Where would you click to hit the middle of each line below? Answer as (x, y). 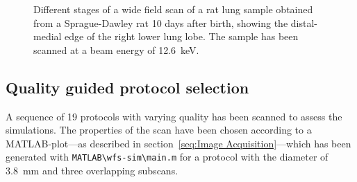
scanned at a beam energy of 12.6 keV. (116, 49)
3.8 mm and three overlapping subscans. (92, 171)
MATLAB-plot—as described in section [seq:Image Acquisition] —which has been (178, 143)
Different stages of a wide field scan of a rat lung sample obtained (173, 9)
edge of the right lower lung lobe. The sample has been (182, 36)
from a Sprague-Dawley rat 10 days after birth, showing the (161, 22)
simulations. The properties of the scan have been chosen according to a (159, 130)
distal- (304, 22)
